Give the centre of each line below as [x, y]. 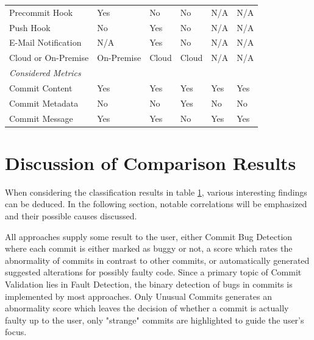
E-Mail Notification [45, 42]
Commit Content [41, 87]
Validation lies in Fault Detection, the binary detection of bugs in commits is [149, 284]
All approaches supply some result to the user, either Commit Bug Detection [149, 236]
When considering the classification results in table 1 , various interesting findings [156, 192]
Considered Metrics [45, 73]
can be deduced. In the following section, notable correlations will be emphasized [156, 204]
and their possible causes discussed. [71, 216]
